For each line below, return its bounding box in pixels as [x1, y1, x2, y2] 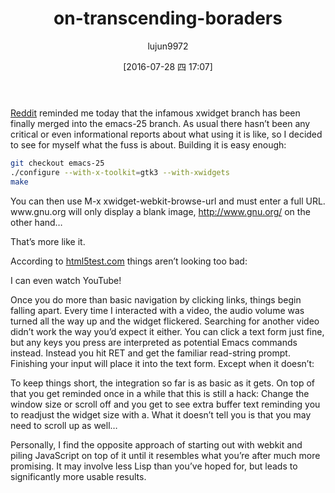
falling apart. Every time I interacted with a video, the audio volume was [10, 304, 305, 316]
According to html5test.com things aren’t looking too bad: [10, 255, 248, 267]
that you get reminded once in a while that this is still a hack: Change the [10, 387, 310, 399]
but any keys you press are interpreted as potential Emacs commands [10, 336, 298, 348]
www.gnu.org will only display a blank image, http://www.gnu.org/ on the [10, 205, 311, 217]
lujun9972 [147, 40, 189, 52]
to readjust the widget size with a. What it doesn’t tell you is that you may [10, 408, 312, 421]
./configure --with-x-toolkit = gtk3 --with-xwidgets [10, 167, 230, 177]
